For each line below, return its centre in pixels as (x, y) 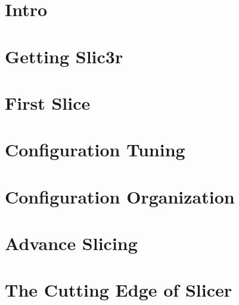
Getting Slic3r (64, 56)
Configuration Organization (120, 196)
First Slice (48, 102)
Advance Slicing (71, 243)
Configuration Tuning (95, 150)
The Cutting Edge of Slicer (118, 290)
